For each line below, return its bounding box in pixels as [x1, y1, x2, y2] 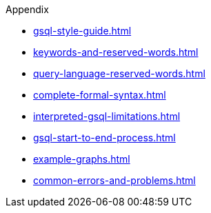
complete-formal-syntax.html [33, 89, 166, 101]
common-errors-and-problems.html [33, 174, 196, 186]
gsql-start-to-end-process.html [33, 132, 176, 143]
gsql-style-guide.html [33, 25, 132, 37]
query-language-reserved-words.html [33, 68, 205, 79]
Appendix [6, 3, 49, 15]
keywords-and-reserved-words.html [33, 46, 199, 58]
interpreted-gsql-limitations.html [33, 110, 181, 122]
